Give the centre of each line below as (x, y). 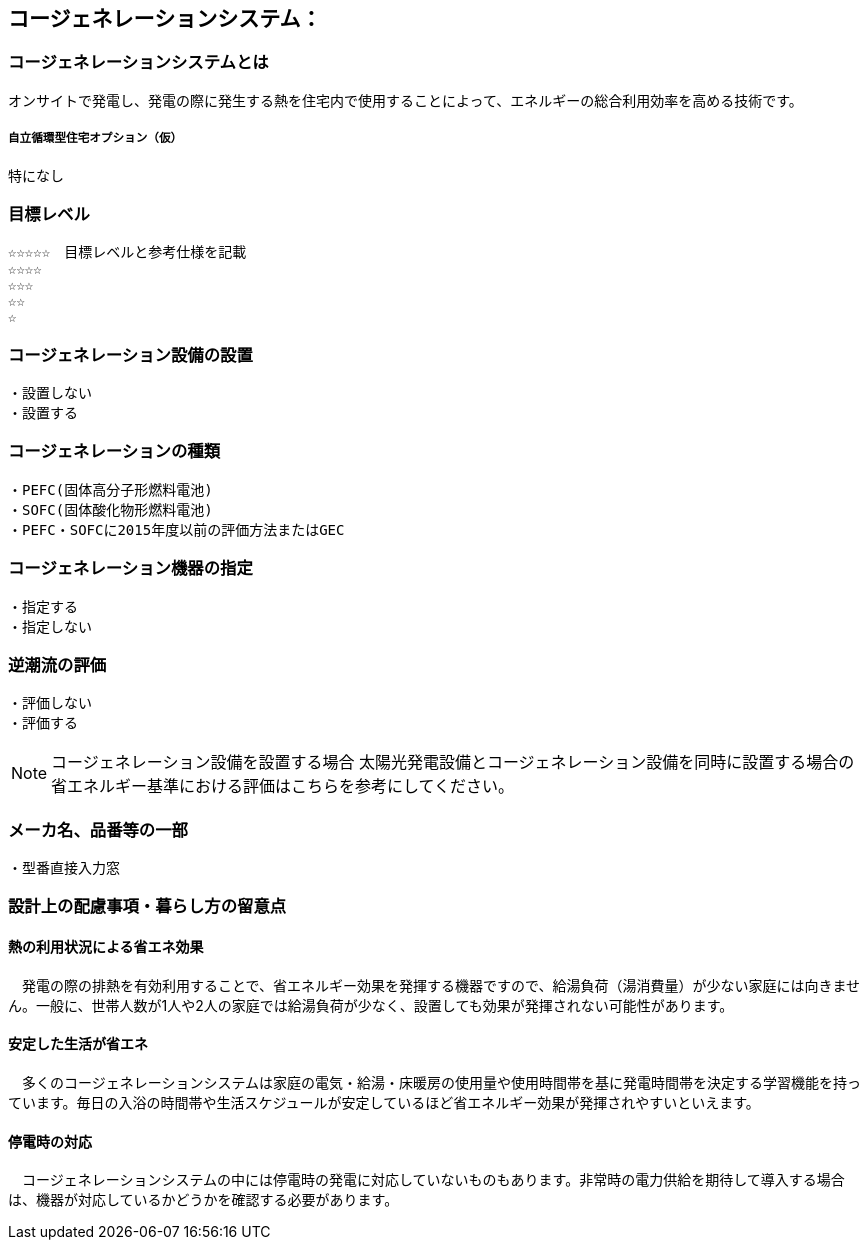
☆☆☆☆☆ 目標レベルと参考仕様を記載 (127, 252)
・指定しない (50, 626)
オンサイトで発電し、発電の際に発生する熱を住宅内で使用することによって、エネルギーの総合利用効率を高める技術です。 (405, 100)
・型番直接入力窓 (64, 868)
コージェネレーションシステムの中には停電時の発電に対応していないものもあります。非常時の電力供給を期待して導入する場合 (433, 1180)
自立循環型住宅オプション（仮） (95, 138)
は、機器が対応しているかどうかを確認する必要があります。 (203, 1200)
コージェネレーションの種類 (114, 451)
